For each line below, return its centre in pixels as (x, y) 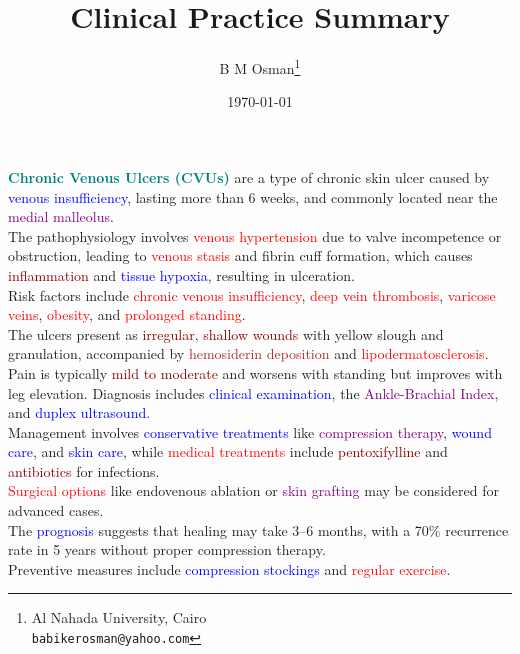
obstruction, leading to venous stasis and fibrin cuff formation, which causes (240, 255)
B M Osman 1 (260, 66)
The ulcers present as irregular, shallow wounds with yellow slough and (226, 333)
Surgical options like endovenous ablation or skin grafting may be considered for (253, 490)
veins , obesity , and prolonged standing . (127, 314)
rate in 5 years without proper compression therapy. (167, 549)
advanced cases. (56, 510)
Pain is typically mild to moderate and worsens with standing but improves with (255, 372)
